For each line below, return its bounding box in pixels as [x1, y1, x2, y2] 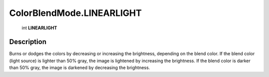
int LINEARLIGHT [21, 25, 57, 31]
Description [9, 38, 47, 46]
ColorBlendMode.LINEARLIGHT [9, 7, 142, 18]
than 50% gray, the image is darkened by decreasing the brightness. [9, 65, 150, 71]
